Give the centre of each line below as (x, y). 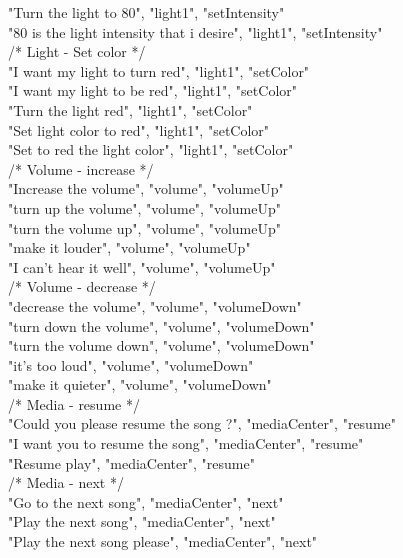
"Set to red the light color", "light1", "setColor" (151, 149)
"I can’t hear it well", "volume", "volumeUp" (142, 266)
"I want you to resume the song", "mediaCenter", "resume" (186, 443)
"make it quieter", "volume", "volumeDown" (140, 384)
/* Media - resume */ (74, 403)
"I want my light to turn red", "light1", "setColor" (159, 70)
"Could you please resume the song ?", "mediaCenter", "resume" (202, 423)
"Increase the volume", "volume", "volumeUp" (146, 188)
